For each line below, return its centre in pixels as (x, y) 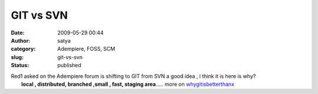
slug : (17, 57)
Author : (21, 40)
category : (23, 49)
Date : (18, 33)
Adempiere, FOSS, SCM (86, 49)
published (69, 65)
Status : (20, 65)
